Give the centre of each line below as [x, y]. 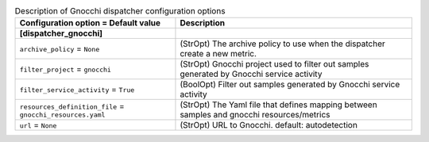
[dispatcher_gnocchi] [61, 33]
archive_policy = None [60, 49]
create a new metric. [218, 54]
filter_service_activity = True [77, 90]
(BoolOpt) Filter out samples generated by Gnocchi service [290, 85]
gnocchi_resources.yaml [62, 115]
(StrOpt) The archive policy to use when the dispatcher [282, 44]
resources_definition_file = [72, 106]
